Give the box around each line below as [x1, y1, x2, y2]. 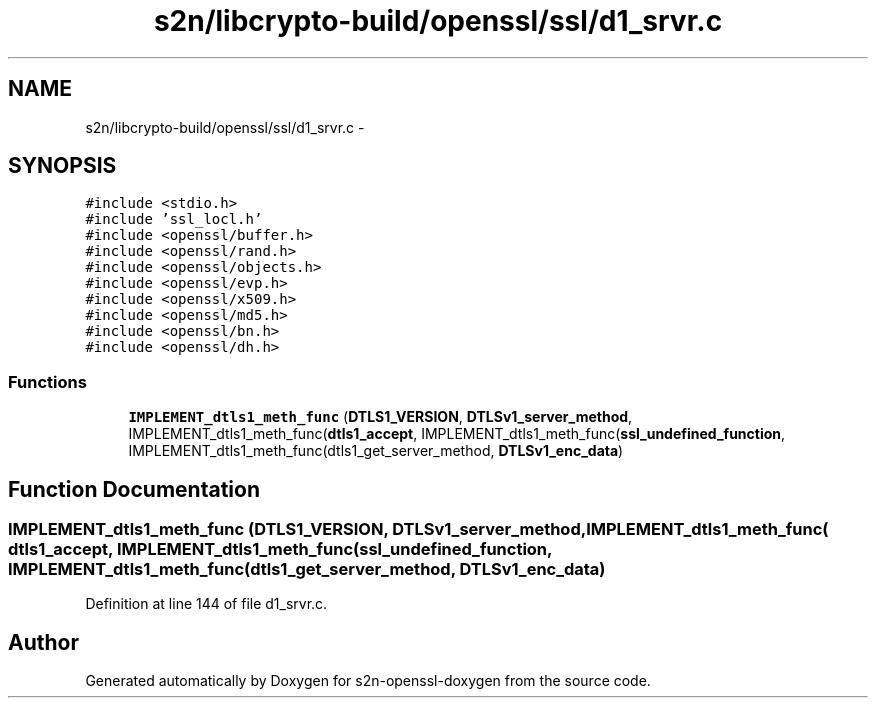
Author [8, 629, 79, 655]
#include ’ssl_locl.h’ [85, 211, 263, 228]
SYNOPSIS [8, 153, 117, 179]
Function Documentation [8, 476, 260, 502]
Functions [8, 371, 87, 392]
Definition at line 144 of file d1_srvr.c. [85, 595, 328, 613]
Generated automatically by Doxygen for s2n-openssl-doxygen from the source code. [85, 672, 651, 690]
